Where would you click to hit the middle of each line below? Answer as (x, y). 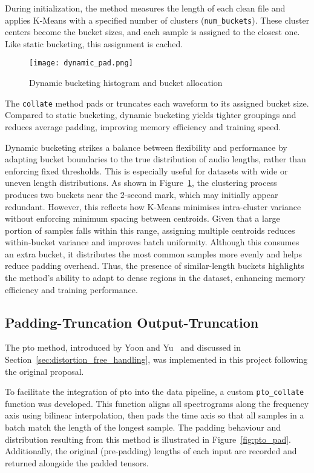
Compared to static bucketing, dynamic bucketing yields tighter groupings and (151, 115)
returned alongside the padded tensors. (77, 462)
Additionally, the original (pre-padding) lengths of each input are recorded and (151, 451)
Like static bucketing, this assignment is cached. (94, 43)
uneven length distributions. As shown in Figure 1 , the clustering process (141, 183)
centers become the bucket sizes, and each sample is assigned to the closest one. (152, 32)
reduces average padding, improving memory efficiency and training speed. (143, 126)
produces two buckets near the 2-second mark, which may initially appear (142, 194)
